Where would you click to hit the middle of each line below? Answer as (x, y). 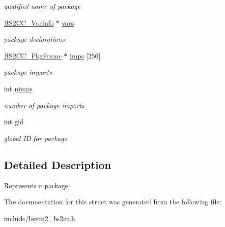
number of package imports (44, 105)
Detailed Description (58, 164)
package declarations (34, 39)
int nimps (18, 88)
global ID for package (36, 138)
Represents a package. (37, 185)
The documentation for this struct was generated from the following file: (113, 202)
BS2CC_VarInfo (29, 22)
